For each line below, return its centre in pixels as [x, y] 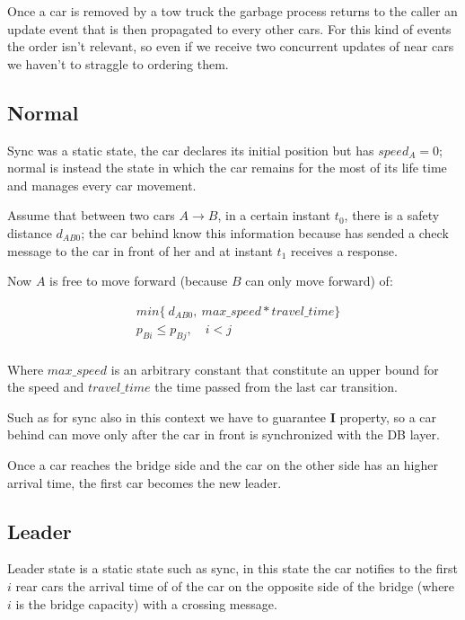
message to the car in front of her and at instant [140, 250]
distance [30, 232]
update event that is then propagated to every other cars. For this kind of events [229, 28]
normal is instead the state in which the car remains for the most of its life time [227, 168]
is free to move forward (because [139, 281]
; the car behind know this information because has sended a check [265, 232]
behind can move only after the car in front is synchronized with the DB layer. [224, 434]
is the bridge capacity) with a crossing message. [146, 603]
